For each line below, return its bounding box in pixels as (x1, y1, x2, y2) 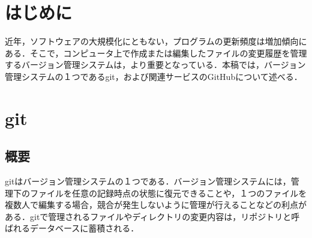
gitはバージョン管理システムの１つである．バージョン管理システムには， (5, 175, 291, 188)
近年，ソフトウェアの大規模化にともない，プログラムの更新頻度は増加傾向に (5, 35, 307, 47)
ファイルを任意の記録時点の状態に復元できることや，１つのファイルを (29, 186, 307, 199)
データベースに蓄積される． (29, 222, 139, 234)
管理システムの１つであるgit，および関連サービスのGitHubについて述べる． (5, 70, 302, 82)
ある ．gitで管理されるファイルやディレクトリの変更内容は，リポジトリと (5, 210, 292, 222)
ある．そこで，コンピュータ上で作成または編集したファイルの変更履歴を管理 (5, 46, 307, 59)
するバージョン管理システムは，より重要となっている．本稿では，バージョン (5, 58, 306, 71)
